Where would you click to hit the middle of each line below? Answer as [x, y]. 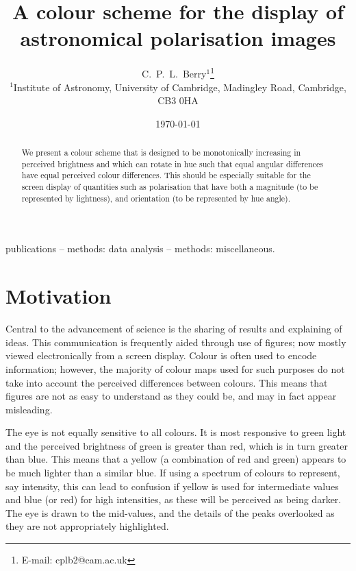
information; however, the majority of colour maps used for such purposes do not [175, 368]
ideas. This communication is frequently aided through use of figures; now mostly [176, 342]
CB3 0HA [178, 100]
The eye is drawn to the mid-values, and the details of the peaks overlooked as [170, 512]
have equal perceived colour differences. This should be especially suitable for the [166, 175]
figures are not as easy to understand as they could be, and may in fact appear [171, 396]
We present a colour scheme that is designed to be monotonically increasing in [161, 153]
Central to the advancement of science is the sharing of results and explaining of [174, 329]
